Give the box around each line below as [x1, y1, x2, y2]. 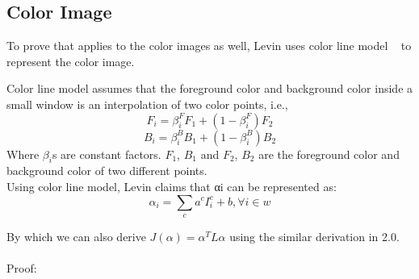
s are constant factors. [52, 145, 161, 162]
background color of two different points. [6, 162, 207, 179]
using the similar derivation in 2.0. [229, 227, 400, 244]
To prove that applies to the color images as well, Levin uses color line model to [6, 37, 412, 54]
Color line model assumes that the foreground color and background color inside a [6, 80, 413, 97]
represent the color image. [6, 52, 135, 69]
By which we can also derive [6, 227, 146, 244]
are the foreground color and [258, 145, 400, 162]
